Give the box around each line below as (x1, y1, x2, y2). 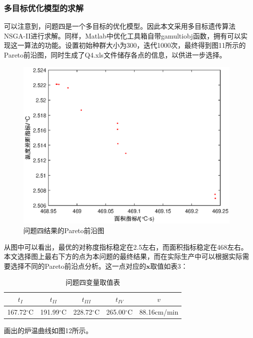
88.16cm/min (139, 306, 179, 317)
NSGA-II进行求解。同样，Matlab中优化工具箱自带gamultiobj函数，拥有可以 (4, 30, 241, 40)
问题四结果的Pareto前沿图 (23, 225, 105, 235)
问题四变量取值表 (65, 277, 120, 287)
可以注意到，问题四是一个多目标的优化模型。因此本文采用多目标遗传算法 (4, 21, 235, 31)
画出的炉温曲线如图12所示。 (4, 325, 92, 335)
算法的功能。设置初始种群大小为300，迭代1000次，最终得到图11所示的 (24, 40, 246, 50)
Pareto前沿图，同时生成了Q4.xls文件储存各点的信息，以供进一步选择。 (4, 50, 226, 60)
